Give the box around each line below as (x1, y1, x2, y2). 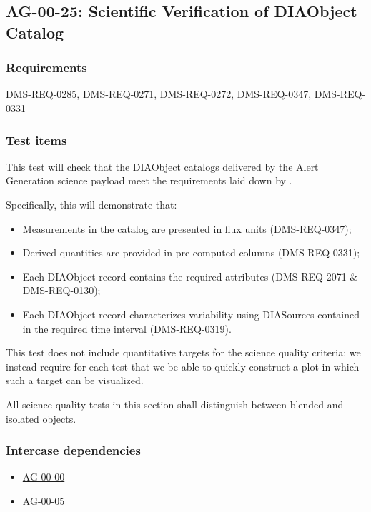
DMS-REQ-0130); (22, 283, 101, 298)
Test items (6, 131, 67, 149)
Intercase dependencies (6, 441, 141, 459)
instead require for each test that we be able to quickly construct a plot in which (6, 358, 360, 373)
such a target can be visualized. (6, 373, 144, 388)
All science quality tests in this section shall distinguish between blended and (6, 396, 344, 411)
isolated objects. (6, 411, 76, 426)
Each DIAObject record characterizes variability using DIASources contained (22, 306, 360, 321)
